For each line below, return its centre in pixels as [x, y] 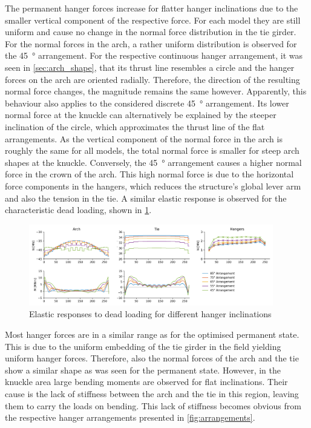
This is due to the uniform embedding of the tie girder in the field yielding [143, 346]
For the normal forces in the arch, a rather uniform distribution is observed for [151, 43]
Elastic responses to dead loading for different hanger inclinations [150, 314]
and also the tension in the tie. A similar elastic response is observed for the [146, 198]
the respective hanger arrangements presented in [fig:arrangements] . [130, 417]
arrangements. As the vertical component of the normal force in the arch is [144, 138]
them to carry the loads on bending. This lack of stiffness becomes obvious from [153, 405]
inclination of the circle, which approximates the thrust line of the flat [135, 126]
